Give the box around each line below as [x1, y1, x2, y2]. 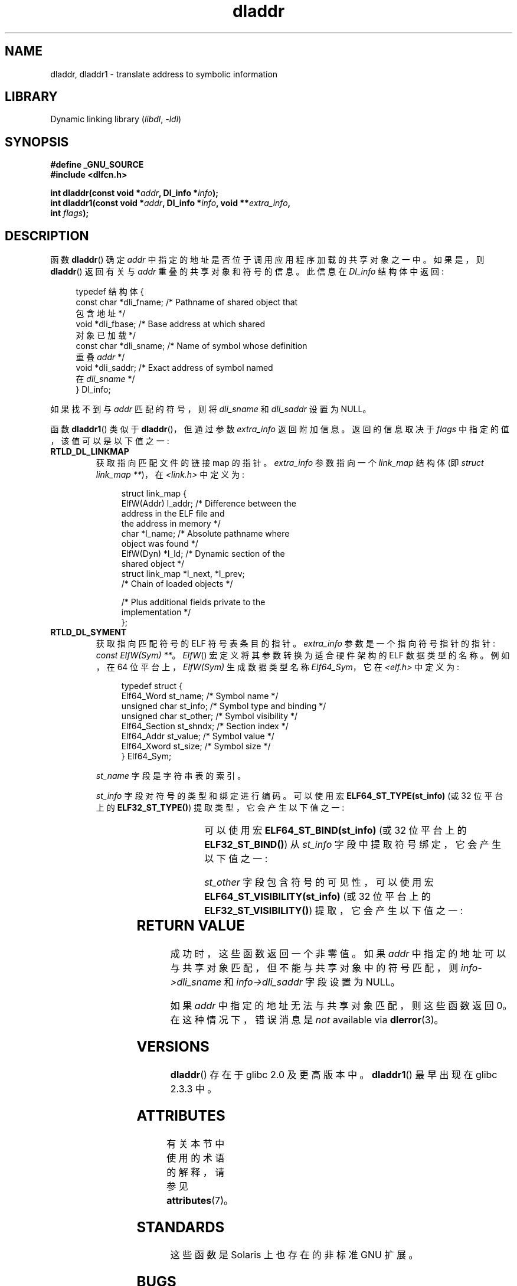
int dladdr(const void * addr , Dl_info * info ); [50, 188, 219, 198]
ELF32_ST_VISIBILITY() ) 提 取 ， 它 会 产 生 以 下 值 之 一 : [204, 905, 463, 917]
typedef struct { [121, 681, 183, 691]
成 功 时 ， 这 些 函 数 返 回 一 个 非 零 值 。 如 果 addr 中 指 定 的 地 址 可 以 [170, 948, 506, 960]
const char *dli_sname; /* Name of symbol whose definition [76, 341, 307, 351]
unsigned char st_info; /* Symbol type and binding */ [121, 701, 326, 711]
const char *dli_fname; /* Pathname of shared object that [76, 297, 298, 308]
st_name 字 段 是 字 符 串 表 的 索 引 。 [96, 771, 246, 781]
